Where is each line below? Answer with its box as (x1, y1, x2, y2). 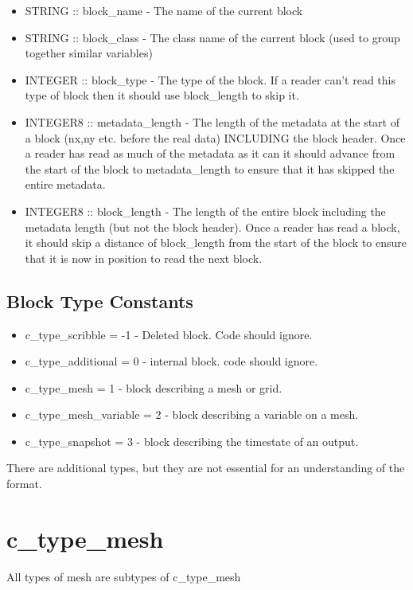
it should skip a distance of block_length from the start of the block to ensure (25, 234, 407, 251)
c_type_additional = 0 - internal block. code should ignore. (25, 353, 318, 369)
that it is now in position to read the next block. (25, 249, 263, 266)
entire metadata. (25, 176, 106, 193)
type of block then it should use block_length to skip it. (25, 87, 299, 104)
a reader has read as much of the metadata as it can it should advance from (25, 145, 395, 162)
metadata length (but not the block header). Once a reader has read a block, (25, 218, 400, 235)
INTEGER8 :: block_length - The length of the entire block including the (25, 202, 386, 219)
